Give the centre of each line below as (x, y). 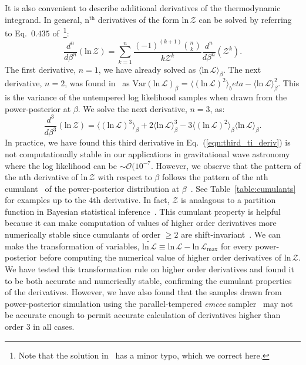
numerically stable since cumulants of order (83, 234)
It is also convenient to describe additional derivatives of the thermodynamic (143, 8)
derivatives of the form (138, 19)
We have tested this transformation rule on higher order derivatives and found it (149, 269)
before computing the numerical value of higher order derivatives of (160, 257)
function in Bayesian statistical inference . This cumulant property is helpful (143, 211)
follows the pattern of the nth (215, 177)
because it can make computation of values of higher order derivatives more (141, 223)
